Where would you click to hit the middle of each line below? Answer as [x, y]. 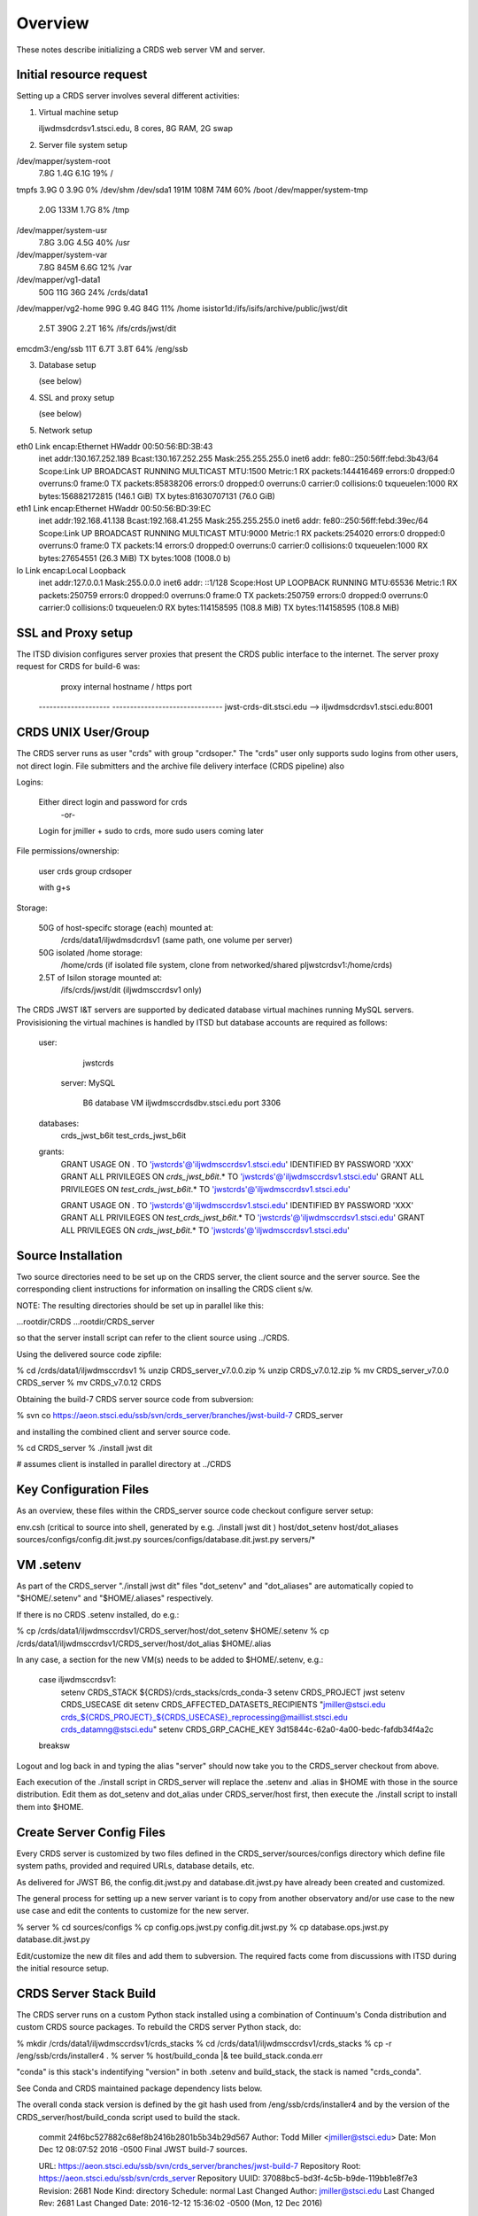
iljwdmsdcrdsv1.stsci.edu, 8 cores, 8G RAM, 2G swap [136, 129]
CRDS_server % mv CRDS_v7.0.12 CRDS [89, 1383]
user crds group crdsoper [85, 871]
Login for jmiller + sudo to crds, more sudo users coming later [151, 831]
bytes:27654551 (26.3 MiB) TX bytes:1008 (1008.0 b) [135, 558]
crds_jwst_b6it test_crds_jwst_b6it [123, 1135]
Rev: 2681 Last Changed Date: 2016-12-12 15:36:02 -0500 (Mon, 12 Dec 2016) [181, 2203]
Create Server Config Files [91, 1832]
